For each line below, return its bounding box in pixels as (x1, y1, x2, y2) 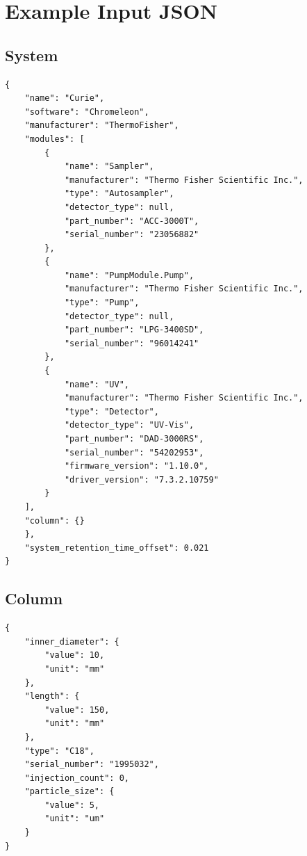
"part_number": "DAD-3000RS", (64, 434, 204, 444)
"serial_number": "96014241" (64, 338, 199, 348)
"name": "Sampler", (64, 161, 154, 172)
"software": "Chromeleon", (24, 106, 149, 117)
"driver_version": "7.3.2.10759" (64, 474, 219, 485)
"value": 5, (44, 800, 100, 810)
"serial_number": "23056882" (64, 229, 199, 240)
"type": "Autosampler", (64, 188, 174, 199)
